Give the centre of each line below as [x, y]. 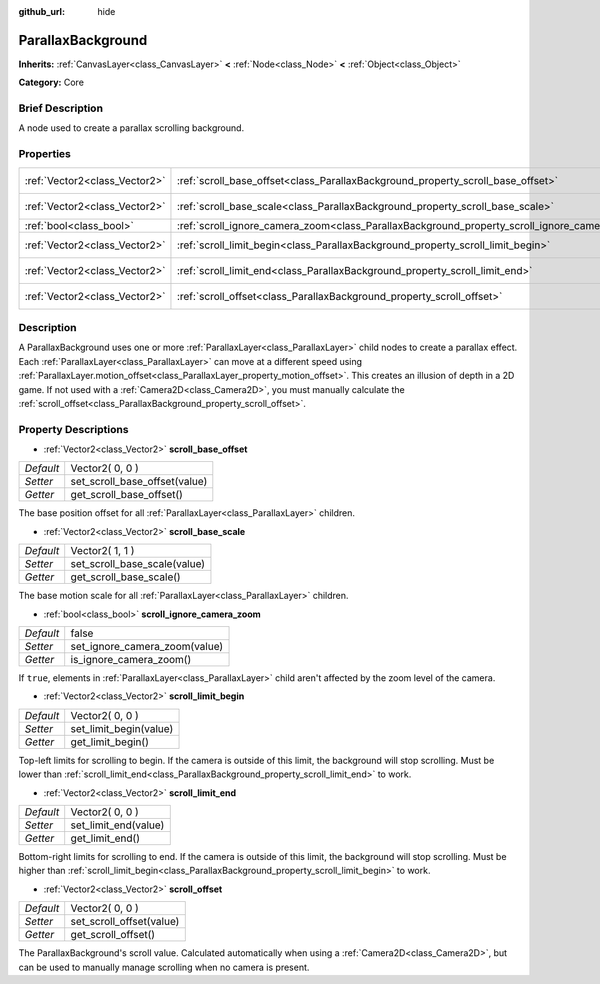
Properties [45, 154]
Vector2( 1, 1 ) [102, 551]
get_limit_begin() [109, 742]
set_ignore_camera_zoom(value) [147, 646]
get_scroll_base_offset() [127, 495]
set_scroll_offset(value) [125, 922]
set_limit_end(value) [117, 825]
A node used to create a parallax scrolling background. [131, 128]
